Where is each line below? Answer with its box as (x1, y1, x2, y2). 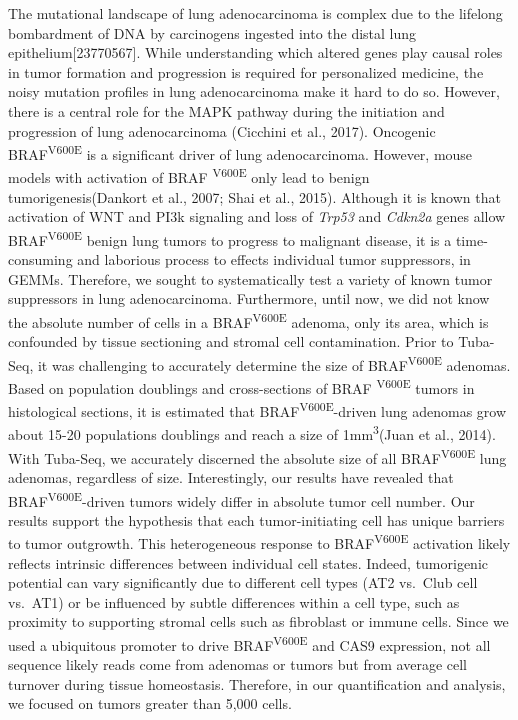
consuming (8, 249, 73, 270)
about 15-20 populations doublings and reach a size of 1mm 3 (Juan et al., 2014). (8, 421, 496, 445)
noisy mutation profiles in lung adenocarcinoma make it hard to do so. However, (8, 81, 500, 102)
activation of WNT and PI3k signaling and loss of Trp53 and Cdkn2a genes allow (8, 206, 506, 227)
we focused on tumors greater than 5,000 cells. (8, 693, 292, 714)
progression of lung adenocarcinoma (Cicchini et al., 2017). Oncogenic (8, 120, 436, 141)
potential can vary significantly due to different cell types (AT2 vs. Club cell (8, 572, 478, 593)
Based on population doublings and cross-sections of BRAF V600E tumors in (8, 374, 475, 398)
